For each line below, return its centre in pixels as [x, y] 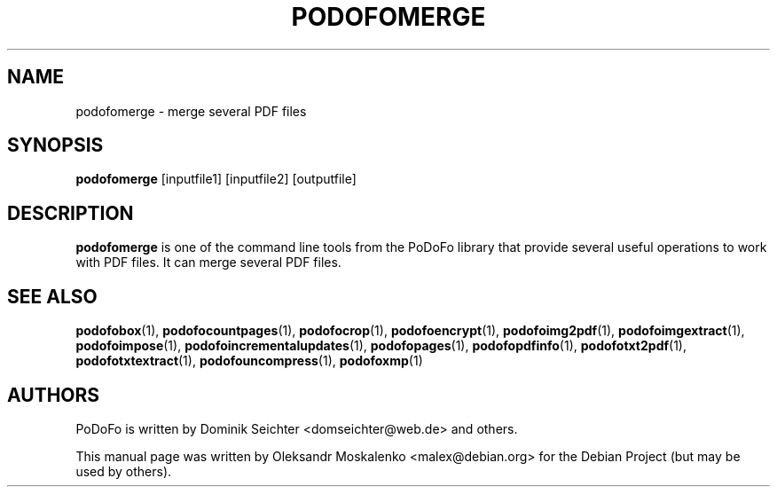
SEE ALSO [52, 296]
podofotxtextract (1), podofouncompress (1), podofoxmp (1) [249, 361]
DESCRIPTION [71, 213]
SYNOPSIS [55, 145]
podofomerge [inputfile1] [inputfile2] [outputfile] [216, 179]
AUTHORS [54, 395]
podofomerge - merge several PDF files [191, 111]
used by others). [124, 471]
